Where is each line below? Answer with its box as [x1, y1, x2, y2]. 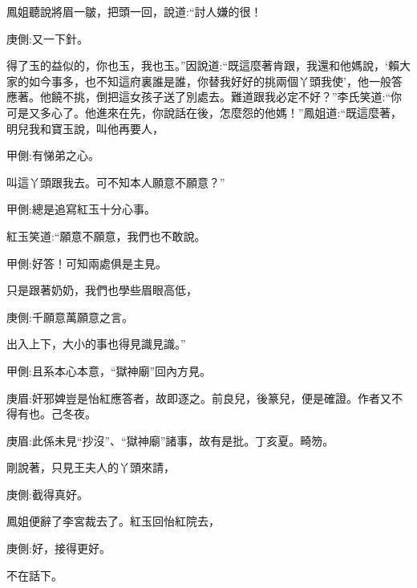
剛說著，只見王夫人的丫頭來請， [6, 459, 175, 476]
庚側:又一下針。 [6, 30, 88, 47]
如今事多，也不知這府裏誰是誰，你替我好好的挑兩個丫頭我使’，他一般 [28, 72, 391, 89]
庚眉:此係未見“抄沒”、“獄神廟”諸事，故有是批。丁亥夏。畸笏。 [6, 432, 334, 448]
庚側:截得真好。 [6, 485, 88, 502]
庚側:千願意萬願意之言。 [6, 308, 133, 325]
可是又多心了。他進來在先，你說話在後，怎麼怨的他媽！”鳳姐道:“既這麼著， [6, 103, 403, 120]
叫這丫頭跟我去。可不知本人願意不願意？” [6, 173, 225, 190]
